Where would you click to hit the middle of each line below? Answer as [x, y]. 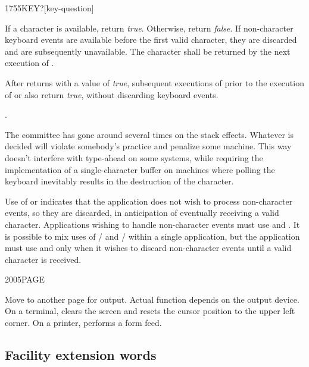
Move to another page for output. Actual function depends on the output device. [152, 299]
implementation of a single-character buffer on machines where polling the [140, 169]
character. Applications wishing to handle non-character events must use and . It [152, 224]
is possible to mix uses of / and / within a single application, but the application [152, 236]
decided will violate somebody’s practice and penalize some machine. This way [148, 146]
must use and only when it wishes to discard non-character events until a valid [148, 248]
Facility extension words [81, 355]
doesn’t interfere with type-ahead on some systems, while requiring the [134, 157]
